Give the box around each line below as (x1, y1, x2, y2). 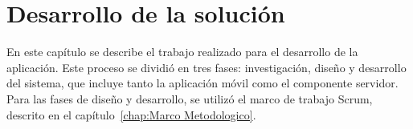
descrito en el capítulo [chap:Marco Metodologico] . (6, 106, 256, 123)
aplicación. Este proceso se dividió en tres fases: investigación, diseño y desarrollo (6, 58, 407, 75)
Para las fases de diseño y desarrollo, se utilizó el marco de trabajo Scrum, (6, 90, 373, 107)
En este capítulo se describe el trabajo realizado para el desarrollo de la (6, 43, 358, 60)
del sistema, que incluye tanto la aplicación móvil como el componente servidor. (6, 75, 399, 91)
